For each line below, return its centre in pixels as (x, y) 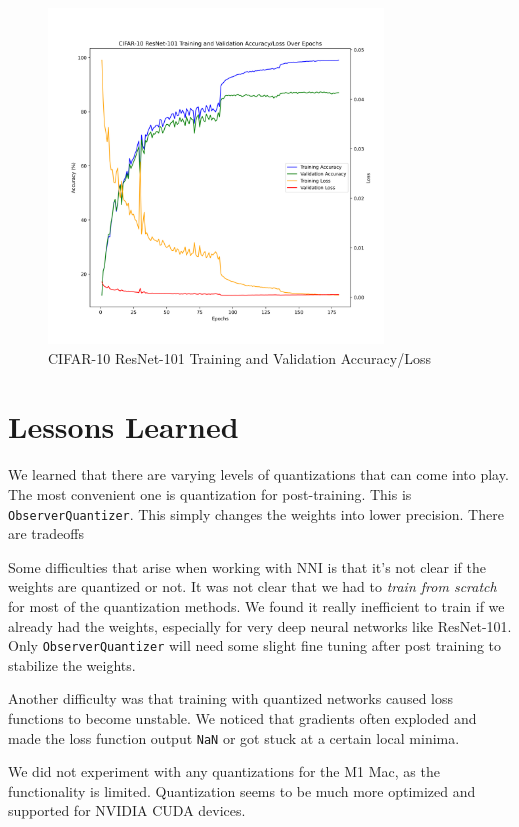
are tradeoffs (46, 533)
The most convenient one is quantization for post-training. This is (210, 493)
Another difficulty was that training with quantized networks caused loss (231, 698)
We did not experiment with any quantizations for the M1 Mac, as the (224, 771)
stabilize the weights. (72, 664)
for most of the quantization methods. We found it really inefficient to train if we (256, 605)
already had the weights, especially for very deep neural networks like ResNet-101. (260, 625)
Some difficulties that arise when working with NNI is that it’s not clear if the (247, 566)
